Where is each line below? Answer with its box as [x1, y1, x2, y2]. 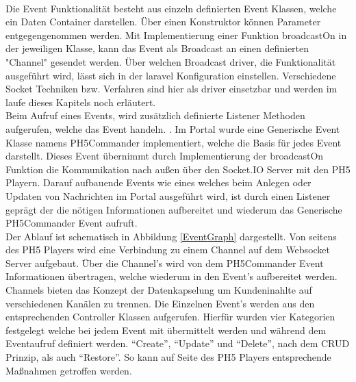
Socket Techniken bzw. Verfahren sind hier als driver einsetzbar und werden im [5, 81, 338, 96]
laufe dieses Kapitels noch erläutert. [5, 94, 156, 109]
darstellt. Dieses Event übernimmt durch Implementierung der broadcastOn [5, 149, 324, 163]
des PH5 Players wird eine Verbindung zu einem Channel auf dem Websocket [5, 242, 331, 257]
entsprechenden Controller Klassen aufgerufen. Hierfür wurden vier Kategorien [5, 309, 335, 324]
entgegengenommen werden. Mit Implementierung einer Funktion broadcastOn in [5, 27, 347, 42]
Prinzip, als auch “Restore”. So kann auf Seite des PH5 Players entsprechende [5, 350, 331, 364]
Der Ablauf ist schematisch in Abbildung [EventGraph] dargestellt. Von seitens [5, 229, 337, 243]
